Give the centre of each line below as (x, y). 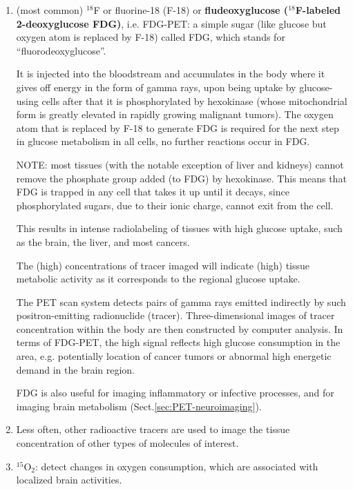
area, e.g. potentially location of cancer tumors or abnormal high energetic (174, 356)
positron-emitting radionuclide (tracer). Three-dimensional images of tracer (175, 315)
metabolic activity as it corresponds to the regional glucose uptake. (158, 279)
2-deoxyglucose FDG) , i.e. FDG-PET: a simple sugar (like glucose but (171, 23)
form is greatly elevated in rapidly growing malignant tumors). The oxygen (175, 114)
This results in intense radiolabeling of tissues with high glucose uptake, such (179, 228)
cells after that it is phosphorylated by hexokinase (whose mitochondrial (194, 100)
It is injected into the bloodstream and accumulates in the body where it (171, 74)
